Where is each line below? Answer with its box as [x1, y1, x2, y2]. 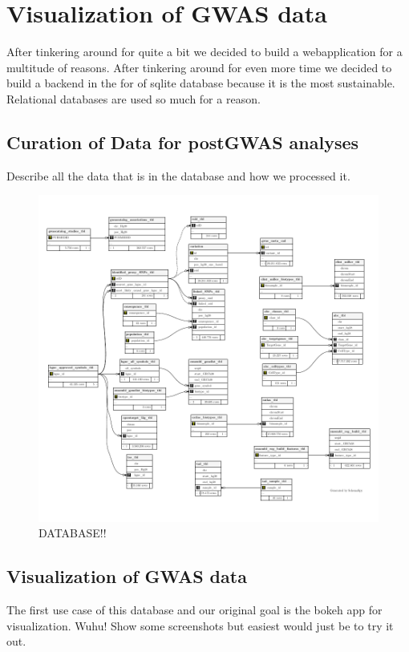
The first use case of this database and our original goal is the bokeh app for [6, 601, 383, 618]
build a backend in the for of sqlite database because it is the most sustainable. [6, 75, 395, 91]
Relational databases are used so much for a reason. [6, 90, 261, 107]
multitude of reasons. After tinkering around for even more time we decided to [6, 59, 392, 75]
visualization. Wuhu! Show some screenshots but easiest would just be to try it [6, 617, 394, 634]
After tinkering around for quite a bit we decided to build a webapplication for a [6, 43, 403, 60]
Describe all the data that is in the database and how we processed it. [6, 167, 350, 184]
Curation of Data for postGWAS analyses [6, 129, 359, 154]
